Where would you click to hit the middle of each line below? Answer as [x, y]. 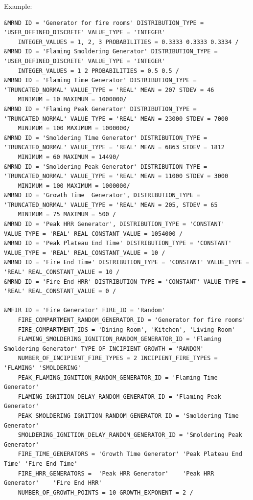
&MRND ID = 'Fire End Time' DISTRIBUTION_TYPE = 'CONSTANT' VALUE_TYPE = [127, 262]
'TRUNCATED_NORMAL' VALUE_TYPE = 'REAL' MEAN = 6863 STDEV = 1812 [115, 148]
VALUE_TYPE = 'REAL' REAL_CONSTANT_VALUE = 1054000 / [93, 234]
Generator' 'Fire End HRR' [53, 483]
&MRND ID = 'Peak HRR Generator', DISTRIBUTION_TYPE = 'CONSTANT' [115, 224]
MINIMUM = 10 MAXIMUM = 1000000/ [72, 100]
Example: [18, 6]
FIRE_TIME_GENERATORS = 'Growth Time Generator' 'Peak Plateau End [130, 454]
